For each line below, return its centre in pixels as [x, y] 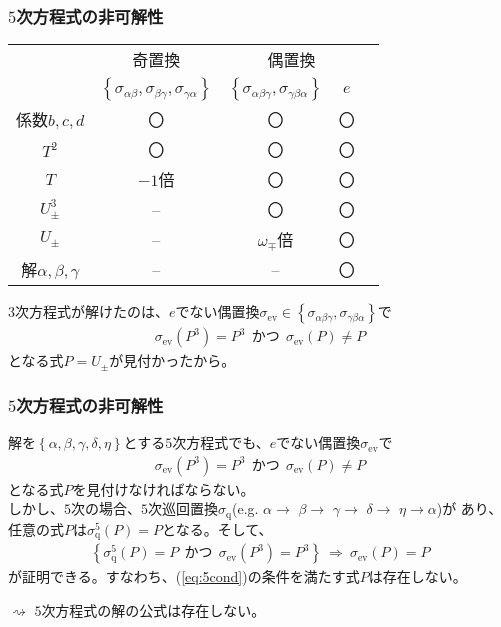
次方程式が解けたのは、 [92, 311]
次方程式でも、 [221, 442]
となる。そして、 [217, 528]
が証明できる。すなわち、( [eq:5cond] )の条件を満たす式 [184, 576]
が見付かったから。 [172, 360]
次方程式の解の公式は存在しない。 [153, 609]
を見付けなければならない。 [163, 488]
